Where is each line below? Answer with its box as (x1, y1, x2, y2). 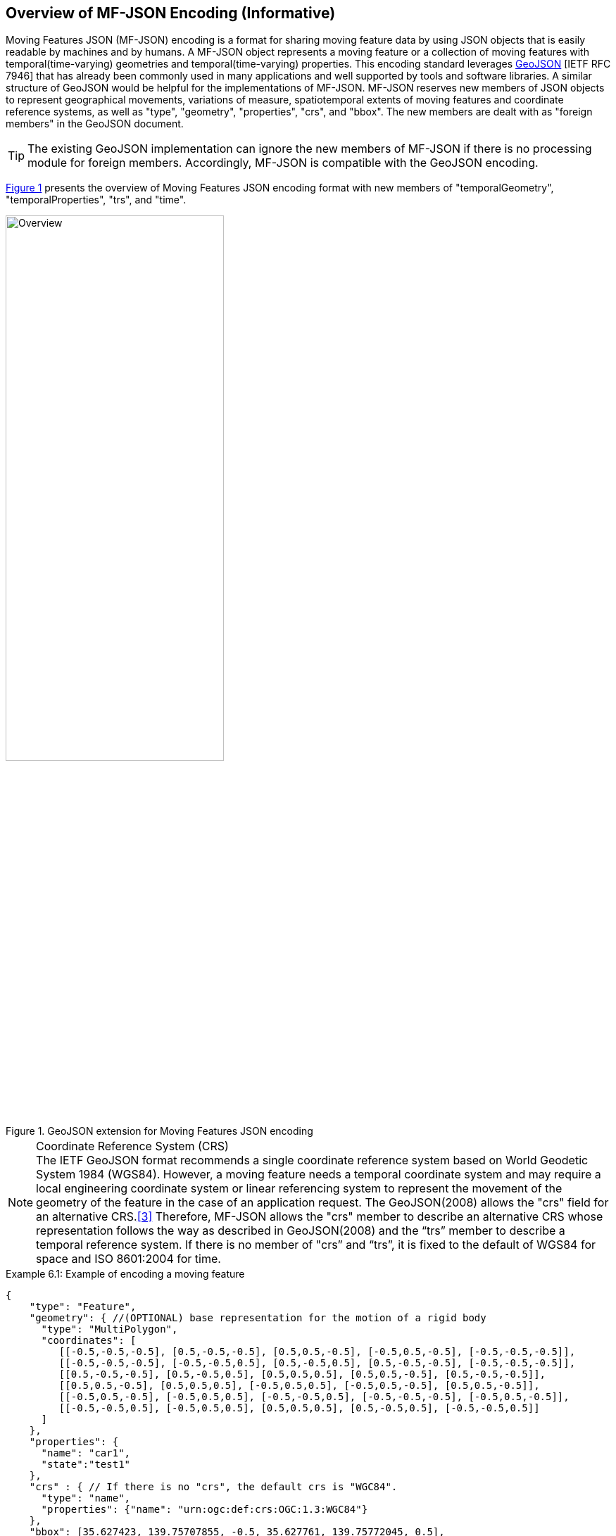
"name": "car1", (41, 1447, 131, 1459)
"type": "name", (41, 1492, 131, 1504)
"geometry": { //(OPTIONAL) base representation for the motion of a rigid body (29, 1311, 486, 1323)
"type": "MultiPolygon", (41, 1323, 178, 1335)
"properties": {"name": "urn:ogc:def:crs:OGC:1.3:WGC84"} (41, 1503, 368, 1515)
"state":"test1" (41, 1458, 131, 1470)
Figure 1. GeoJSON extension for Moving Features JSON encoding (6, 1124, 313, 1137)
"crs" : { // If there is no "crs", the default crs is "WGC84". (29, 1480, 398, 1492)
